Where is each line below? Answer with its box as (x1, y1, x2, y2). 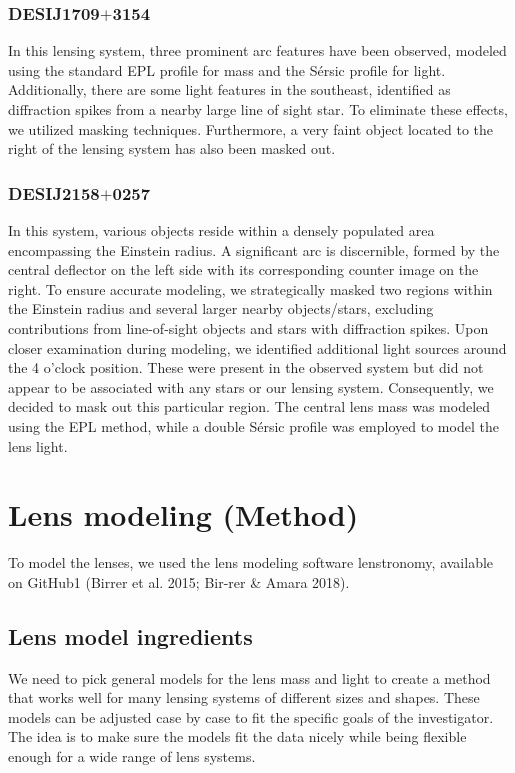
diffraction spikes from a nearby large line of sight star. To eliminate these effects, (8, 99, 508, 119)
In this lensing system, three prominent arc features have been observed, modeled (8, 40, 507, 61)
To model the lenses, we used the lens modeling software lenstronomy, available (8, 552, 494, 573)
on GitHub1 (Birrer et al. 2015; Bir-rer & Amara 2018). (8, 571, 350, 592)
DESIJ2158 (8, 180, 100, 205)
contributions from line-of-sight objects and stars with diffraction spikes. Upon (8, 317, 489, 338)
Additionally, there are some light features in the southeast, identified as (8, 79, 451, 100)
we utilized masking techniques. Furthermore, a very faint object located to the (8, 118, 494, 139)
